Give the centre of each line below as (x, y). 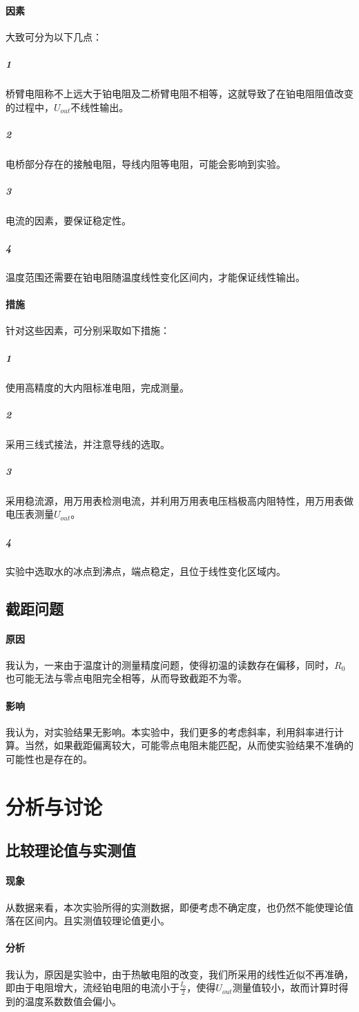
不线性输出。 (100, 107)
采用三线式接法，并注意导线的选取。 (88, 444)
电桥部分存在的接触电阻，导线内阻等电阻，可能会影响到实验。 (146, 163)
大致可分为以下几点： (54, 36)
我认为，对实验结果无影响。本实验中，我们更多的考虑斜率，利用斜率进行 (170, 731)
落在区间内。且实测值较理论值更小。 (88, 921)
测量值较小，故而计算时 (285, 987)
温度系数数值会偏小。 (73, 1001)
